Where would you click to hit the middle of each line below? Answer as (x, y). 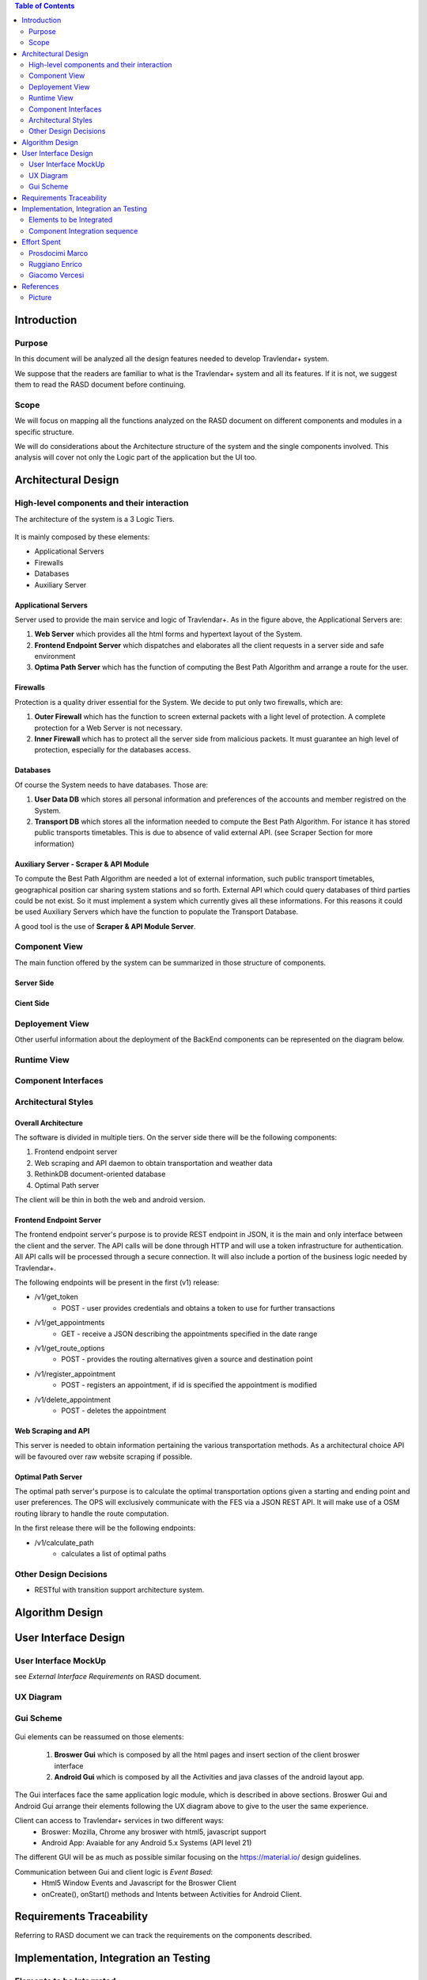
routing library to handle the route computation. (92, 1514)
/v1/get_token (57, 1297)
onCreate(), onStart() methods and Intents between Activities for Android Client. (172, 1894)
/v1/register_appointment (75, 1373)
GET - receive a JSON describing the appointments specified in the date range (189, 1334)
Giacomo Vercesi (57, 275)
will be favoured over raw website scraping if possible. (104, 1456)
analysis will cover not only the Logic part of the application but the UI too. (136, 457)
